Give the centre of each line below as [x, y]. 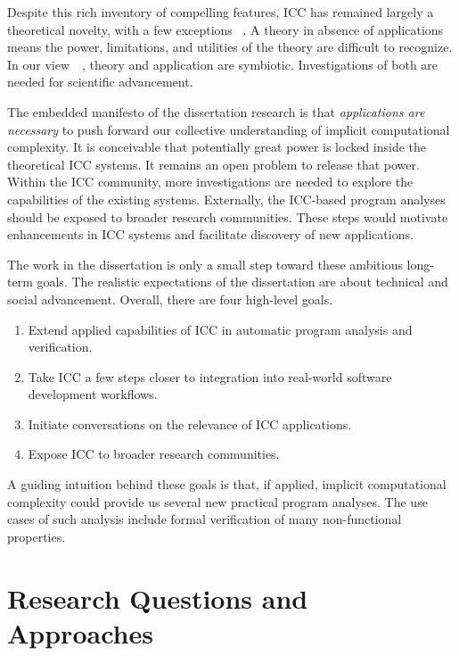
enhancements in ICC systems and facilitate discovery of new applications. [210, 234]
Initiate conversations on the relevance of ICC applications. [190, 423]
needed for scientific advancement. [100, 82]
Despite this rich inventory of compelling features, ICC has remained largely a [221, 12]
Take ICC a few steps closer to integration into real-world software [210, 376]
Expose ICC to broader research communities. [154, 454]
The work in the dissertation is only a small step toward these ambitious [205, 264]
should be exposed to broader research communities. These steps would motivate [228, 216]
